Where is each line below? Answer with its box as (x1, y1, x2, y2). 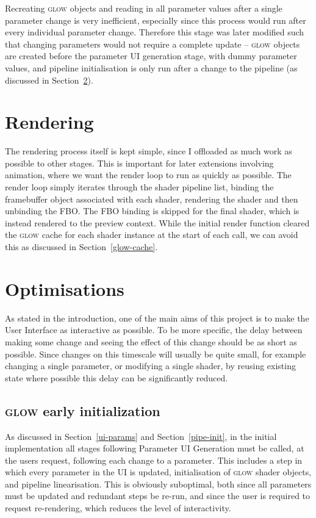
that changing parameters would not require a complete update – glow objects (5, 37, 300, 50)
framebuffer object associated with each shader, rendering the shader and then (5, 192, 298, 205)
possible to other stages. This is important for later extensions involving (5, 156, 274, 169)
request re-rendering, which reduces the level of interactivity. (5, 502, 231, 514)
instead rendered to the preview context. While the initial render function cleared (5, 216, 310, 229)
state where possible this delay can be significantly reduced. (5, 371, 228, 384)
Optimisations (5, 276, 124, 301)
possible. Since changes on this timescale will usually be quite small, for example (5, 347, 306, 360)
